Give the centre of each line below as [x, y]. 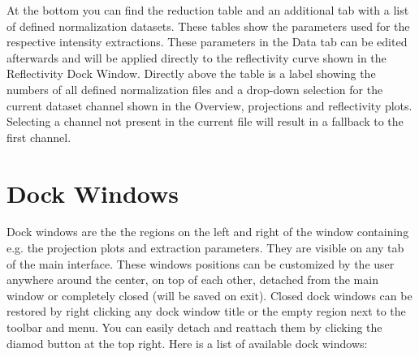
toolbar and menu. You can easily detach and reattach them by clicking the [194, 327]
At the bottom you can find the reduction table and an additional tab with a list [208, 10]
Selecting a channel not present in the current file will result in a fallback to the [205, 121]
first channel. [39, 137]
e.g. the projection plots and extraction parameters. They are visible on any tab [205, 248]
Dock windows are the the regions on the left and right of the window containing [208, 232]
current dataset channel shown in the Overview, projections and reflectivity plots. [209, 105]
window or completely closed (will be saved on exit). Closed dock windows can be [209, 295]
